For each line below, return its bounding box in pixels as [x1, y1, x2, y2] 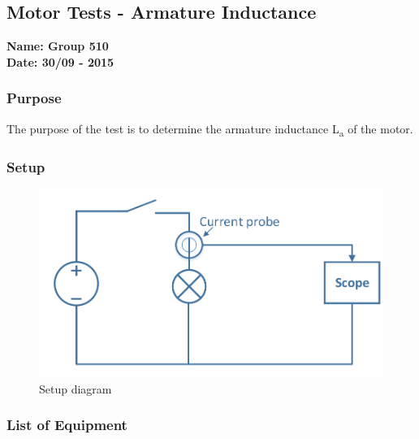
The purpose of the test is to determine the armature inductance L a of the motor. [6, 120, 413, 139]
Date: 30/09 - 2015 [6, 53, 114, 70]
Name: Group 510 [6, 37, 109, 54]
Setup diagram [39, 380, 112, 397]
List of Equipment [6, 415, 127, 435]
